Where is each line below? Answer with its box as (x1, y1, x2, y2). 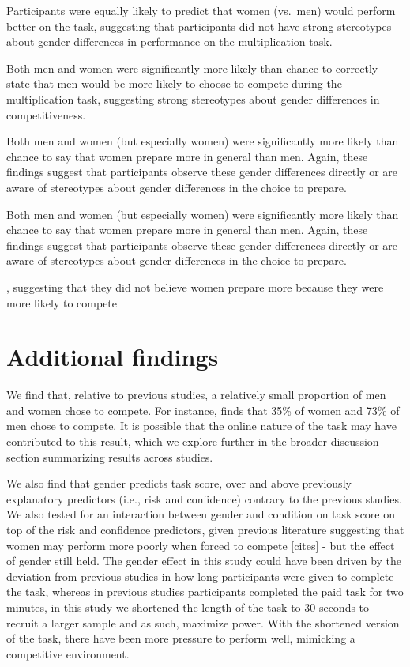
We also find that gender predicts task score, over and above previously (6, 475, 352, 492)
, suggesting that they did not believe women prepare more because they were (6, 278, 384, 295)
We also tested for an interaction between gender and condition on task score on (6, 506, 395, 522)
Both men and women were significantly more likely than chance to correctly (6, 59, 378, 76)
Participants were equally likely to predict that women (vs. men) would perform (6, 2, 396, 18)
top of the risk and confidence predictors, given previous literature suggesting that (6, 521, 404, 537)
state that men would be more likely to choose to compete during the (6, 75, 342, 92)
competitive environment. (6, 645, 130, 661)
